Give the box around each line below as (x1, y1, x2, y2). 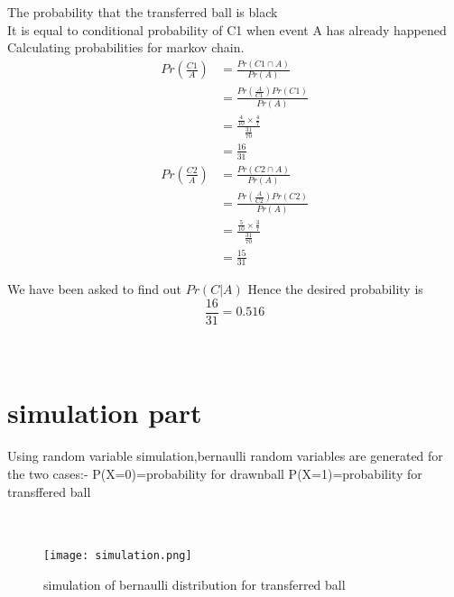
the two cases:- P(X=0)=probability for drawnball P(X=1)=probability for (7, 464, 422, 482)
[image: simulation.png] (43, 549, 192, 563)
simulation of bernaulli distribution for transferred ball (43, 575, 346, 593)
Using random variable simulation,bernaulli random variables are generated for (7, 446, 443, 465)
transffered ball (7, 482, 91, 501)
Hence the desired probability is (247, 280, 423, 298)
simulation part (7, 394, 202, 431)
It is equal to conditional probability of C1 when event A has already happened (7, 20, 447, 39)
